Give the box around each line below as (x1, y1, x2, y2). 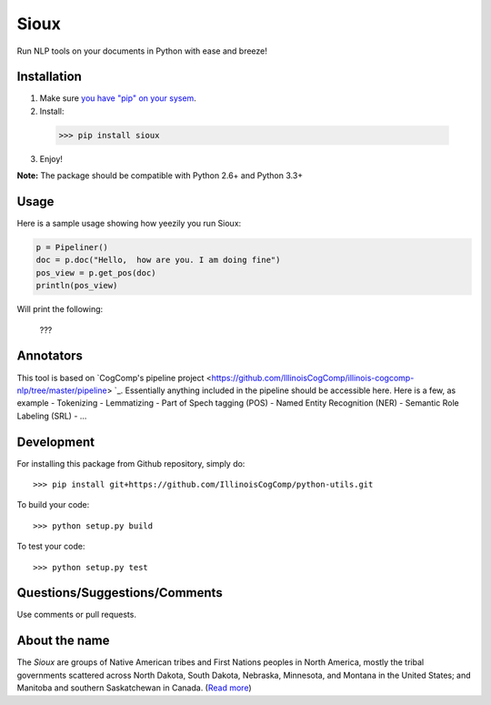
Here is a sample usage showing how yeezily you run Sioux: (16, 218, 242, 229)
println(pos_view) (35, 280, 118, 291)
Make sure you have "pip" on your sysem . (39, 93, 197, 104)
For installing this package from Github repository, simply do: (16, 458, 245, 468)
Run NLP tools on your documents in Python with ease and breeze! (16, 45, 268, 56)
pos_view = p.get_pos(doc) (35, 267, 156, 277)
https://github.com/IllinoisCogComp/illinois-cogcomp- (211, 372, 415, 383)
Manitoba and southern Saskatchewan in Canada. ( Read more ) (16, 682, 252, 693)
